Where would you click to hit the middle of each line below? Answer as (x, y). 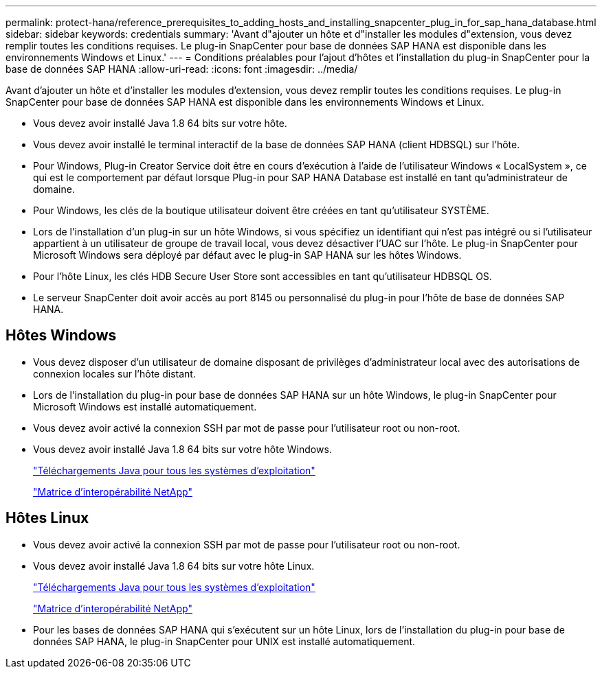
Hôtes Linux (47, 518)
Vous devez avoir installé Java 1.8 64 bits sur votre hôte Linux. (174, 566)
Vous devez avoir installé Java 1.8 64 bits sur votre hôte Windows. (182, 449)
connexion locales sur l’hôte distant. (114, 373)
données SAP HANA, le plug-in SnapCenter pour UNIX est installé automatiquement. (224, 641)
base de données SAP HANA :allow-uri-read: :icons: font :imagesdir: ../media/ (182, 69)
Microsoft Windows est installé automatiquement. (145, 406)
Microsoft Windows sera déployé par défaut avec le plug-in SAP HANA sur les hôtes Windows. (247, 255)
